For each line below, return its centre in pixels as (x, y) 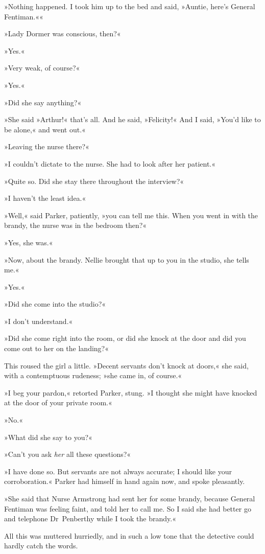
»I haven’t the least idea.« (45, 198)
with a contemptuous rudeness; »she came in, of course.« (93, 375)
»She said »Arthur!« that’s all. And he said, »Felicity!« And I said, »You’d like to (132, 119)
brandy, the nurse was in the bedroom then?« (76, 225)
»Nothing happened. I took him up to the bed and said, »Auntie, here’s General (130, 6)
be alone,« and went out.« (45, 129)
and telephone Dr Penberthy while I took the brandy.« (90, 518)
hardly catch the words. (41, 546)
